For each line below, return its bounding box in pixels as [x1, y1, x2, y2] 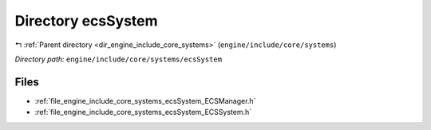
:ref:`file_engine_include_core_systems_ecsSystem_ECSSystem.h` [34, 108, 251, 117]
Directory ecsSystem [14, 12, 159, 30]
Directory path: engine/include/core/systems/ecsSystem [14, 54, 223, 64]
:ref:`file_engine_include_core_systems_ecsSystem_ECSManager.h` [34, 96, 256, 105]
